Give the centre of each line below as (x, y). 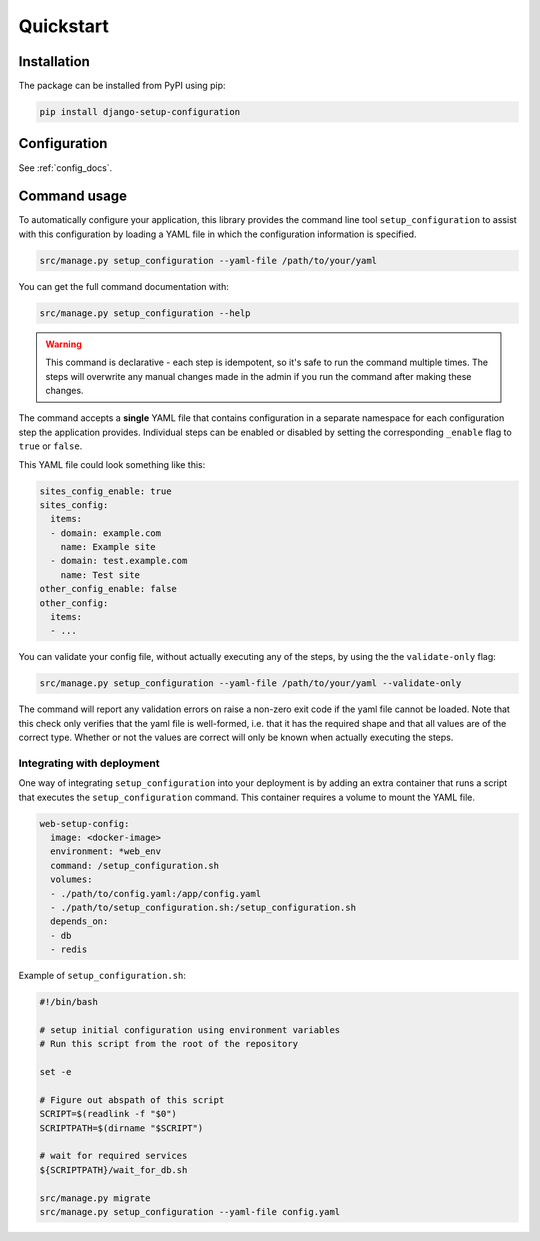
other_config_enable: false (108, 589)
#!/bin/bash (69, 1002)
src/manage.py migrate (95, 1198)
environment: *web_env (106, 851)
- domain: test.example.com (119, 561)
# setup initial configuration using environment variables (190, 1029)
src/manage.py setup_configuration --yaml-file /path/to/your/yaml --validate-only (250, 683)
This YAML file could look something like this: (112, 464)
